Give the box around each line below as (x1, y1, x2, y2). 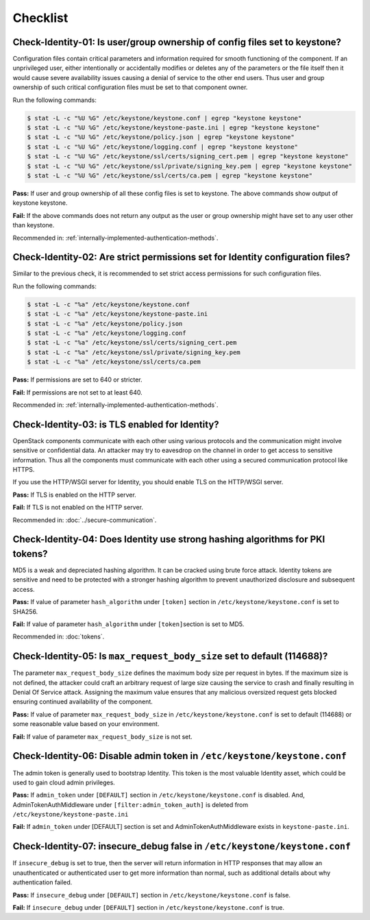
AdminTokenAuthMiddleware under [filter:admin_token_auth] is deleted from (12, 800, 249, 808)
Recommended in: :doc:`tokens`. (12, 632, 105, 641)
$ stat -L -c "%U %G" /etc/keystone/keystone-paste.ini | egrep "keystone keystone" (27, 124, 320, 132)
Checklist (12, 10, 69, 25)
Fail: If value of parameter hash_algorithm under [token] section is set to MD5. (12, 620, 245, 628)
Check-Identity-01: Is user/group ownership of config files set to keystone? (12, 36, 342, 48)
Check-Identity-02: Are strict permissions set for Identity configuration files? (12, 251, 351, 263)
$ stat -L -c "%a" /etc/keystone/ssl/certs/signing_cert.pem (27, 339, 237, 347)
